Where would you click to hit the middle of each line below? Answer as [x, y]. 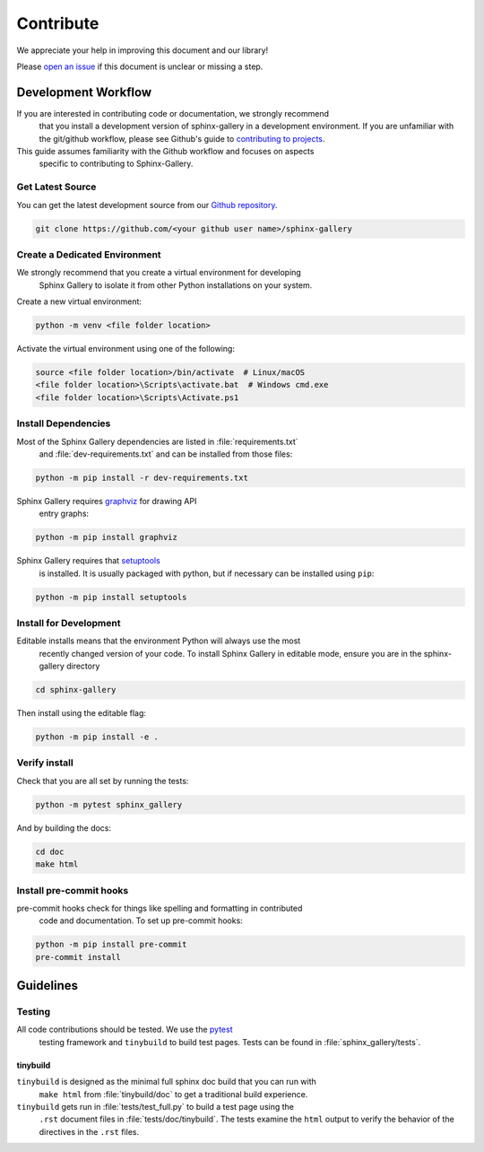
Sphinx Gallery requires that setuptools [88, 561]
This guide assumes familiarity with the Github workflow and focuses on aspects [165, 152]
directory [83, 666]
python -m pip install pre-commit [111, 945]
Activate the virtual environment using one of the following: [125, 349]
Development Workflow [84, 92]
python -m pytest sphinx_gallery [109, 804]
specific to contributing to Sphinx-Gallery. [116, 164]
